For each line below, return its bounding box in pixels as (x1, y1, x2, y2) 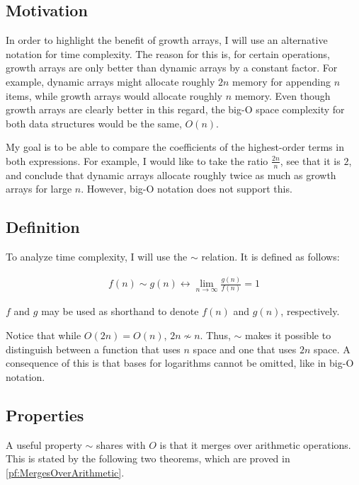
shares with (96, 437, 146, 452)
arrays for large (6, 181, 72, 196)
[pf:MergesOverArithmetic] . (6, 464, 125, 479)
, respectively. (280, 304, 340, 319)
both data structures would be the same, (6, 115, 182, 130)
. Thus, (200, 328, 231, 343)
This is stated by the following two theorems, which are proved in (6, 451, 290, 466)
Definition (6, 216, 80, 238)
